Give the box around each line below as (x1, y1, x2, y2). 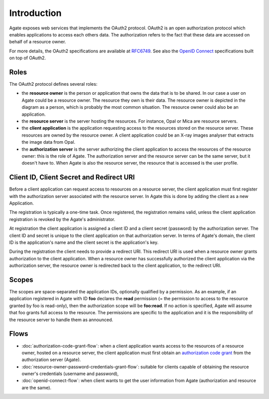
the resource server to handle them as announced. (9, 317, 114, 323)
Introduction (9, 7, 62, 18)
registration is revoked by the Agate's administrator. (9, 216, 116, 222)
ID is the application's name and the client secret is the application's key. (9, 239, 159, 245)
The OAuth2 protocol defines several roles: (9, 81, 98, 87)
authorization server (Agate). (21, 357, 81, 363)
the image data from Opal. (21, 139, 76, 145)
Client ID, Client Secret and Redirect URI (9, 173, 135, 182)
